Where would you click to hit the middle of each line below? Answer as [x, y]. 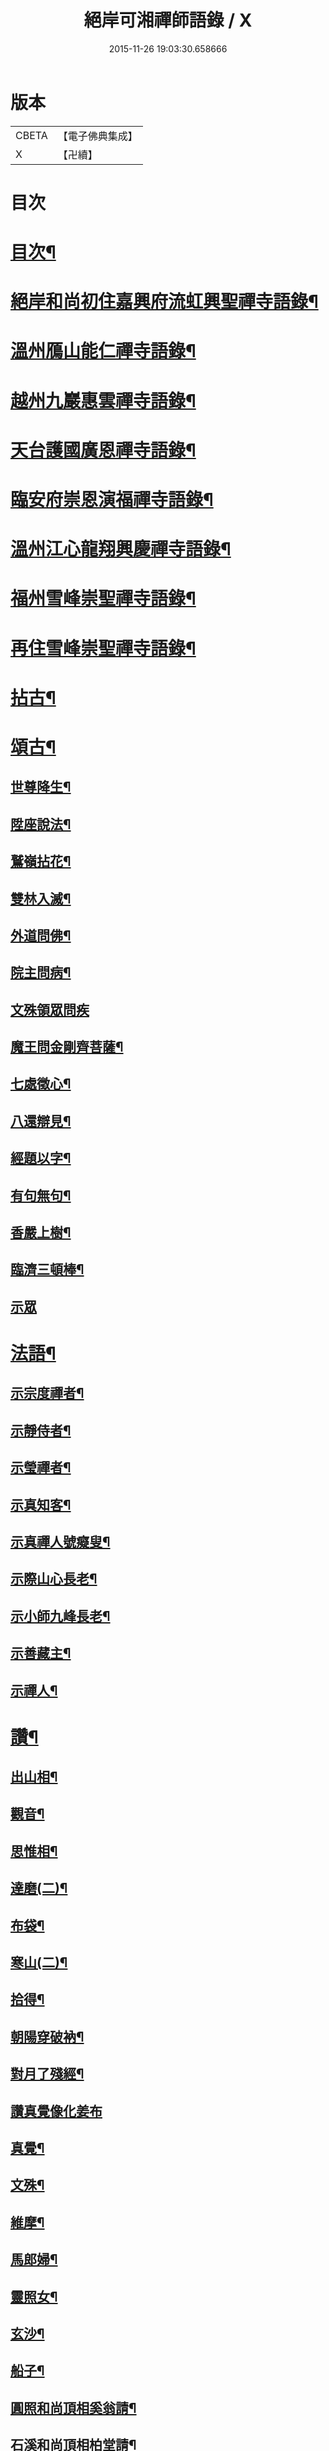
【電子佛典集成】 [97, 136]
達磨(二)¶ [39, 1888]
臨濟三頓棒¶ [47, 1269]
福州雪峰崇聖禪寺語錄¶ [103, 598]
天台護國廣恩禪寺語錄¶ [103, 450]
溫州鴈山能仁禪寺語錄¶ [103, 351]
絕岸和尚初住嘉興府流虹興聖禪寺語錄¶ [164, 302]
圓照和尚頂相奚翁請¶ [73, 2407]
